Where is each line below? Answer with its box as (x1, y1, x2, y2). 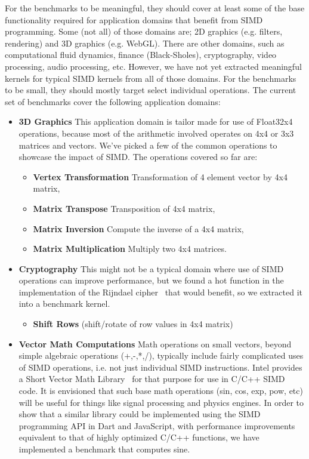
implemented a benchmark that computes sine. (18, 443, 190, 455)
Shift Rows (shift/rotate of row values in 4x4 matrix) (33, 318, 233, 330)
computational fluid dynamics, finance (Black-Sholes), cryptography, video (5, 48, 277, 61)
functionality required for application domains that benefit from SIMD (5, 13, 263, 26)
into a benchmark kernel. (18, 297, 110, 310)
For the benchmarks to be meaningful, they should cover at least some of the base (5, 2, 305, 14)
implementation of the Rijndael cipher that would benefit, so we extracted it (18, 285, 302, 298)
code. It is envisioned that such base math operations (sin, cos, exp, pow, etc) (18, 384, 303, 397)
